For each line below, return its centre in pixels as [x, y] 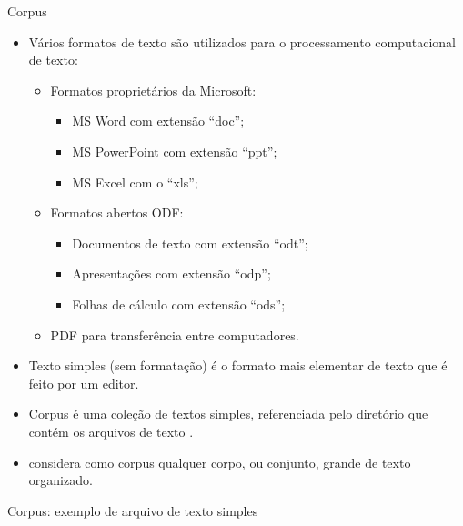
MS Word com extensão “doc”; [158, 121]
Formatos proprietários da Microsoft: [153, 90]
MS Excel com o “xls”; [135, 182]
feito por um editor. [84, 383]
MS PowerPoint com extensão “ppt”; [175, 151]
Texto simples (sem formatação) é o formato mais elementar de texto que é [238, 365]
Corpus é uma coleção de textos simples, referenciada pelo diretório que [228, 414]
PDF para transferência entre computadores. [175, 334]
